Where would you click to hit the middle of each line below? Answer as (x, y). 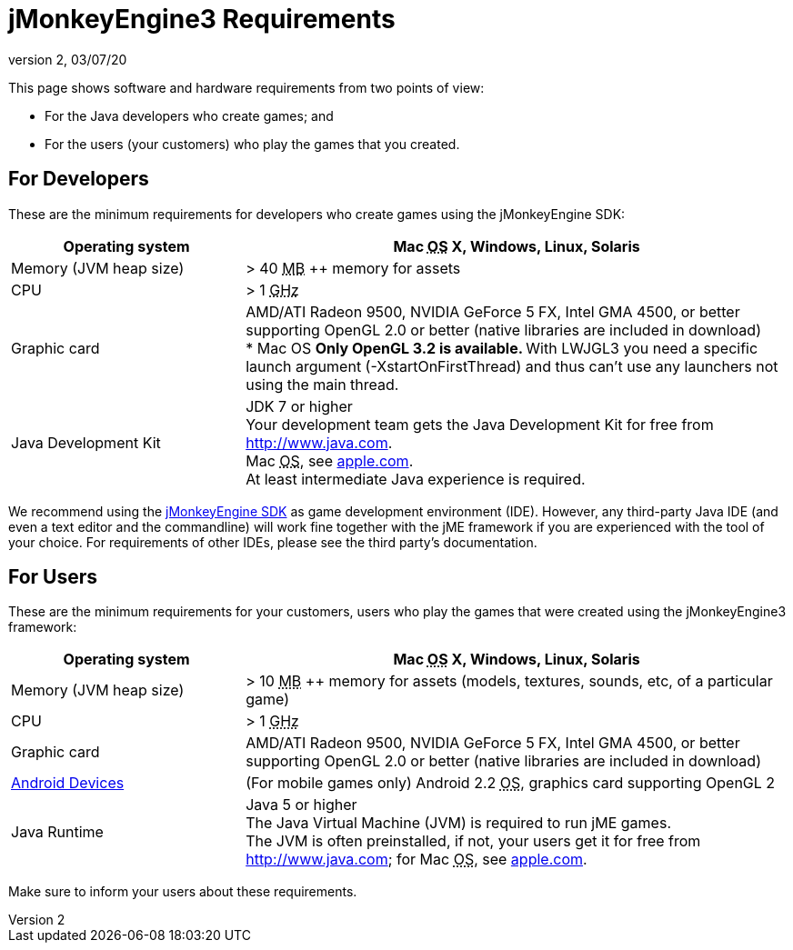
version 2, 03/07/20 (68, 59)
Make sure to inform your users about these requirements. (183, 892)
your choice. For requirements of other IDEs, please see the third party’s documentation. (273, 542)
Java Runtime (57, 832)
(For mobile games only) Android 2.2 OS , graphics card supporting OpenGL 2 (511, 783)
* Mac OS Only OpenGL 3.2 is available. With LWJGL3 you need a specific (502, 348)
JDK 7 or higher (299, 406)
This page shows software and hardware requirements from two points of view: (246, 87)
